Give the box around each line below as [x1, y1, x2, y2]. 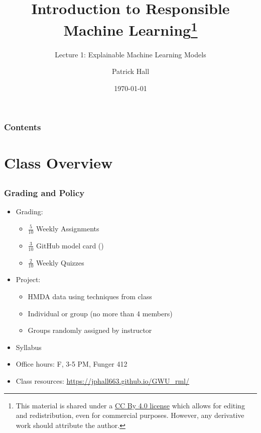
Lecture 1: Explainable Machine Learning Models [55, 49, 206, 59]
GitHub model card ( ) [36, 240, 104, 250]
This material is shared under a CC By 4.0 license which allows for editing [16, 400, 245, 410]
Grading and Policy [4, 187, 85, 199]
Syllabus [16, 341, 42, 352]
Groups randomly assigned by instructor [28, 325, 152, 335]
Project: [16, 274, 41, 285]
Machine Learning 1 [63, 18, 198, 40]
